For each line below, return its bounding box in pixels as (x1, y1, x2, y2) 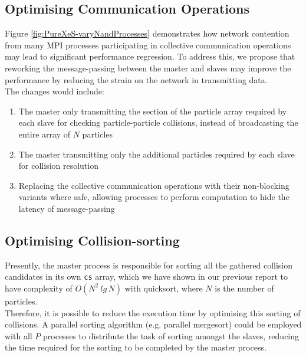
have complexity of (5, 281, 73, 294)
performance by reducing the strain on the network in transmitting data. (5, 73, 268, 86)
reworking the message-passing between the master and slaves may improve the (5, 61, 291, 74)
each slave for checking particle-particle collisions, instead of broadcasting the (18, 116, 298, 129)
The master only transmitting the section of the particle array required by (18, 104, 287, 117)
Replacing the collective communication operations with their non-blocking (18, 179, 289, 191)
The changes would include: (5, 85, 104, 97)
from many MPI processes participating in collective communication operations (5, 38, 291, 51)
